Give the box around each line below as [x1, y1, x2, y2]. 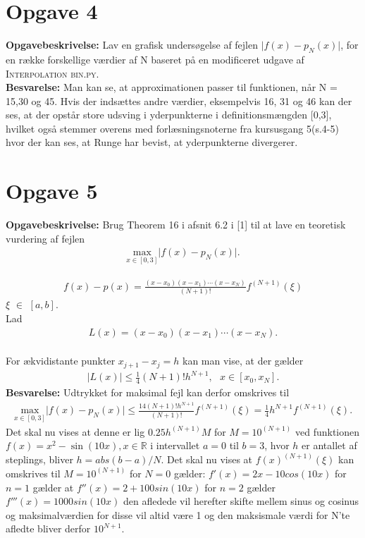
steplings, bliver [6, 452, 73, 467]
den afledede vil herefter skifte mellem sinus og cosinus [123, 494, 359, 508]
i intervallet [150, 438, 200, 453]
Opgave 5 [6, 176, 98, 205]
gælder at [32, 479, 74, 494]
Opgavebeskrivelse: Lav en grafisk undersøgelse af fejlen [6, 37, 259, 52]
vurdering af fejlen [6, 231, 85, 245]
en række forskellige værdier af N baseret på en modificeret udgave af [6, 51, 304, 66]
